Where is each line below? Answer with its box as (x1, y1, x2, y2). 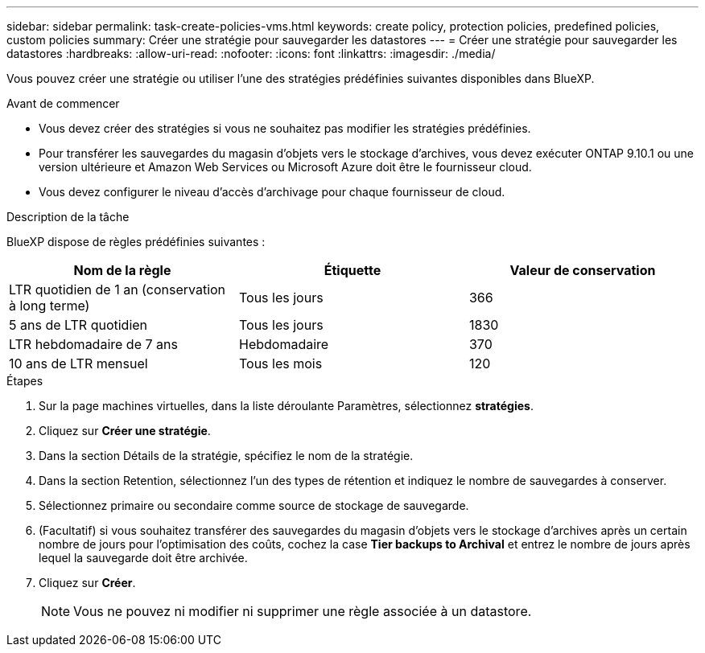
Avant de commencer (6, 97, 120, 110)
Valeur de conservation (509, 262, 656, 278)
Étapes (6, 374, 43, 388)
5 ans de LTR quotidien (9, 317, 148, 333)
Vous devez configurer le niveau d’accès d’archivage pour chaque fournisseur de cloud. (39, 185, 505, 199)
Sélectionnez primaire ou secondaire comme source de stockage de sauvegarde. (39, 499, 469, 512)
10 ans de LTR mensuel (9, 355, 148, 372)
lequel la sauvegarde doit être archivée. (39, 551, 248, 565)
